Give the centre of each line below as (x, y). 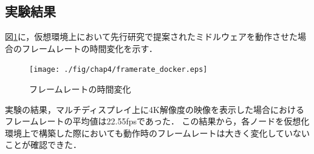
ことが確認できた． (43, 145)
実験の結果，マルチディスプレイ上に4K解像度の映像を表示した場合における (155, 109)
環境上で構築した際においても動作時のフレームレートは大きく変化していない (158, 133)
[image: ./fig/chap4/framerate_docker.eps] (118, 70)
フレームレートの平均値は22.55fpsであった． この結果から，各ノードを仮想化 (157, 121)
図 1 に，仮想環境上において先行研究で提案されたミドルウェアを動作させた (151, 37)
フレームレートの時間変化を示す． (90, 48)
